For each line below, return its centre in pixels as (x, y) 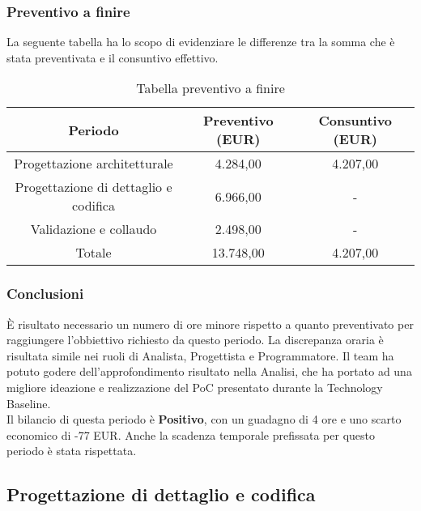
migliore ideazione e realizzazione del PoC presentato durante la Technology (195, 387)
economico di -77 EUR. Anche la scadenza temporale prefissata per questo (191, 434)
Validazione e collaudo (94, 229)
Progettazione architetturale (94, 164)
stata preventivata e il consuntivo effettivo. (113, 57)
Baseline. (29, 403)
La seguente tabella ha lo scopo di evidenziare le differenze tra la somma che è (201, 42)
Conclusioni (45, 294)
